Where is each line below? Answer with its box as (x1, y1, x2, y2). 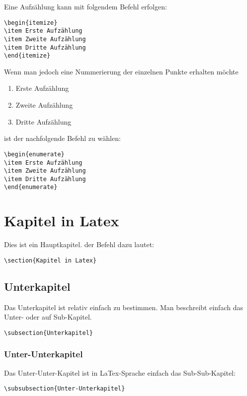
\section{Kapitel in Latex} (4, 257, 97, 264)
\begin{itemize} (4, 19, 58, 26)
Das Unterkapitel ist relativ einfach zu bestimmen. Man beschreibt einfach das (4, 302, 243, 312)
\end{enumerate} (4, 184, 58, 191)
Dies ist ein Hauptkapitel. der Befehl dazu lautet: (4, 239, 154, 250)
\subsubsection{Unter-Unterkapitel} (4, 385, 125, 393)
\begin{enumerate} (4, 150, 65, 158)
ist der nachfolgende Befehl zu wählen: (4, 133, 121, 143)
